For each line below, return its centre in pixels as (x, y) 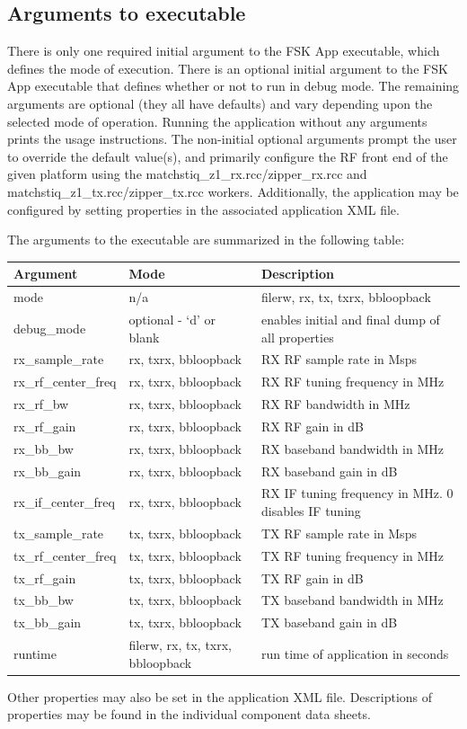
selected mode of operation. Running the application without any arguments (217, 121)
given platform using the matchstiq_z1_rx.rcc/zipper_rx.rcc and (187, 174)
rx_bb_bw (44, 448)
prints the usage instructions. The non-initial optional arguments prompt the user (232, 139)
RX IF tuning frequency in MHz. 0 (357, 493)
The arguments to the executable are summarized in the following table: (206, 240)
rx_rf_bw (41, 404)
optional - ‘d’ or (172, 319)
